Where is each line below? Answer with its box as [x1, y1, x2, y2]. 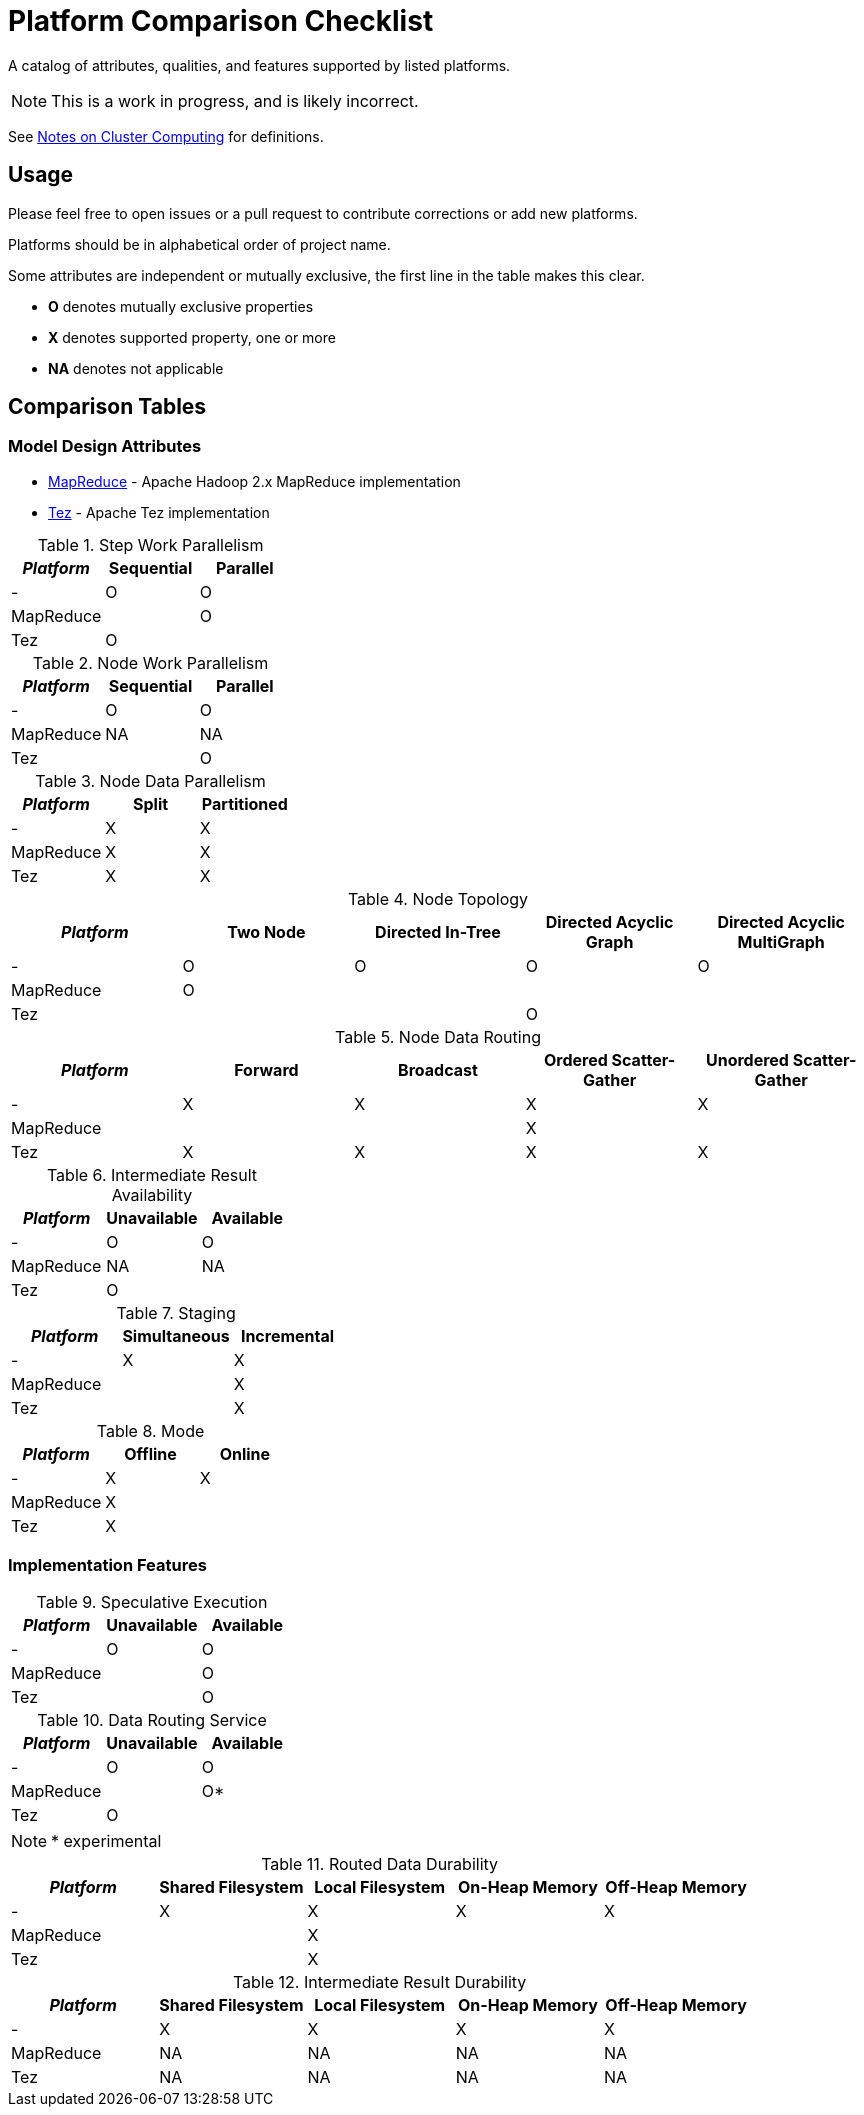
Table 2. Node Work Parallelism [32, 652, 269, 673]
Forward [234, 1059, 299, 1080]
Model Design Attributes [8, 436, 202, 457]
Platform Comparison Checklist [8, 4, 434, 38]
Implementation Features [8, 1555, 207, 1576]
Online [219, 1443, 271, 1464]
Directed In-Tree [375, 921, 501, 942]
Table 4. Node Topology [347, 888, 529, 909]
